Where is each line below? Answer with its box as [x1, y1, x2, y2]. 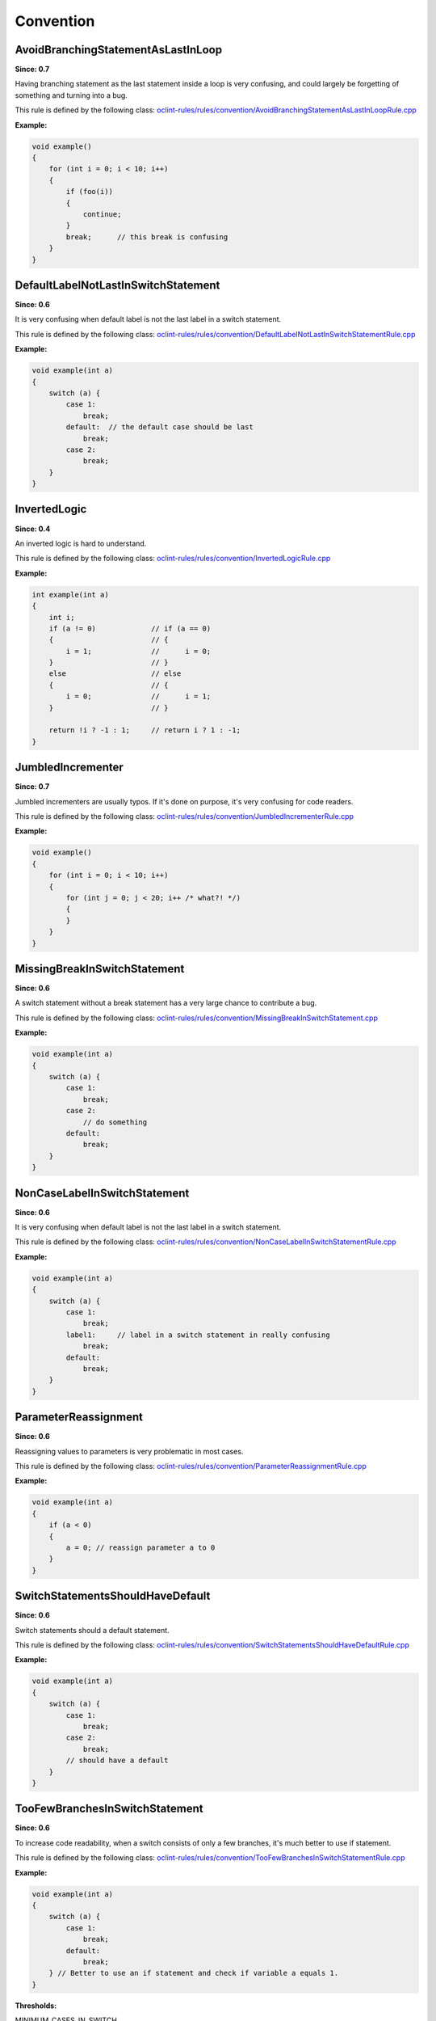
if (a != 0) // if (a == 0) [48, 623, 212, 633]
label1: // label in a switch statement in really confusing [65, 1330, 330, 1340]
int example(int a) [31, 590, 109, 599]
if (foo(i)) [65, 187, 113, 196]
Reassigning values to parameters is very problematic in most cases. [15, 1446, 244, 1456]
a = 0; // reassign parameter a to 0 [65, 1542, 216, 1552]
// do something [82, 1117, 148, 1127]
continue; [82, 209, 122, 218]
